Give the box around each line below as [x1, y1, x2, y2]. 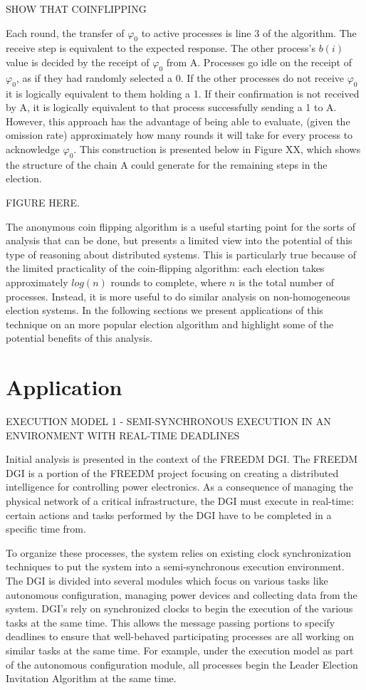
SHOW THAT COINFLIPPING [6, 1, 147, 16]
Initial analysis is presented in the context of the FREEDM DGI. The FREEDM [6, 451, 358, 466]
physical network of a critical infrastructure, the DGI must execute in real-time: [6, 493, 354, 508]
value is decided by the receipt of [6, 54, 150, 69]
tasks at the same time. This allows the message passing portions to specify [6, 615, 335, 629]
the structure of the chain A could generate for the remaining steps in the [6, 157, 328, 172]
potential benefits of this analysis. [6, 330, 153, 345]
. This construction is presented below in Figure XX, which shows [73, 141, 361, 156]
